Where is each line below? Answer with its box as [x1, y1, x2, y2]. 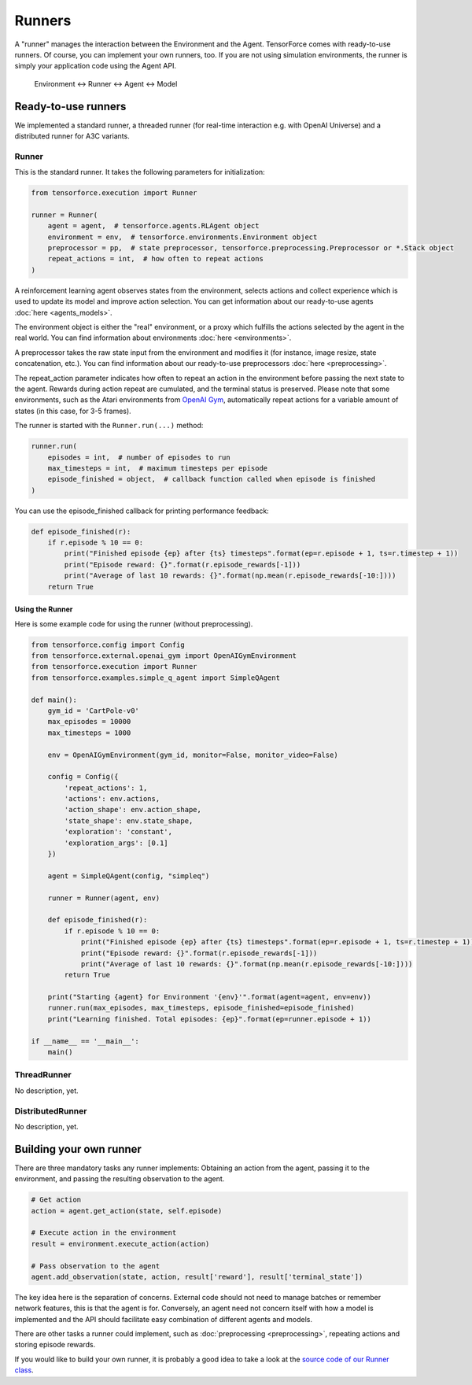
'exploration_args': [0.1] [64, 838, 168, 848]
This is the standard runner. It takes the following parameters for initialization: [14, 168, 265, 177]
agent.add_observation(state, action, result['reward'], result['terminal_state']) [31, 1272, 363, 1281]
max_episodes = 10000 [47, 717, 131, 726]
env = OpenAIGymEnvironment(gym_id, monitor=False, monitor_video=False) [47, 750, 338, 759]
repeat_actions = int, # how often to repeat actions [47, 254, 264, 264]
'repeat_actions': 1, [64, 783, 148, 792]
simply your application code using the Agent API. [14, 61, 177, 71]
